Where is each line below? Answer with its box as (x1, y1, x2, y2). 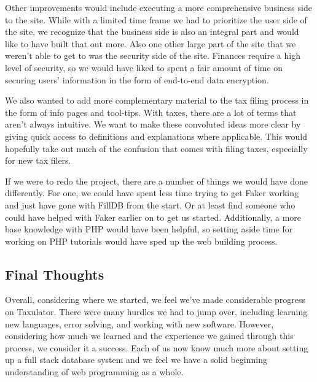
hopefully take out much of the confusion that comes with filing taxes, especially (5, 142, 308, 155)
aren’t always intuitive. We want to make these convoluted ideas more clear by (5, 118, 301, 131)
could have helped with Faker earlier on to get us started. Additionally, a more (5, 210, 302, 223)
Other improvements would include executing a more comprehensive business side (5, 1, 312, 13)
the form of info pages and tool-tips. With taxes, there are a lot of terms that (5, 105, 297, 118)
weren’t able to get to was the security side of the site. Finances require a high (5, 49, 300, 62)
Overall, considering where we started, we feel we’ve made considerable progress (5, 293, 306, 306)
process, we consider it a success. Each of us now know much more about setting (5, 341, 308, 354)
